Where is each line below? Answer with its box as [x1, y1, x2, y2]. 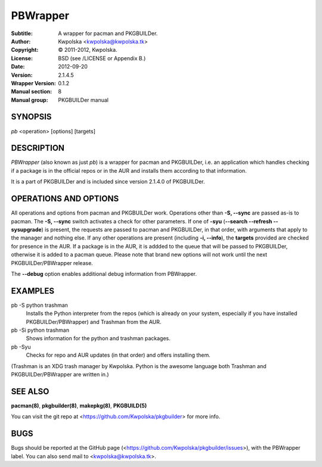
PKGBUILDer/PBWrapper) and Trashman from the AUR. [26, 318, 162, 325]
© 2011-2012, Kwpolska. [58, 46, 117, 54]
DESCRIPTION [11, 143, 65, 153]
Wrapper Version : [11, 79, 56, 86]
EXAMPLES [11, 286, 55, 296]
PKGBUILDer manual [58, 96, 109, 104]
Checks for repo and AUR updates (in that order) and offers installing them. [26, 351, 211, 359]
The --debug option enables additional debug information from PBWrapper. [11, 270, 197, 277]
